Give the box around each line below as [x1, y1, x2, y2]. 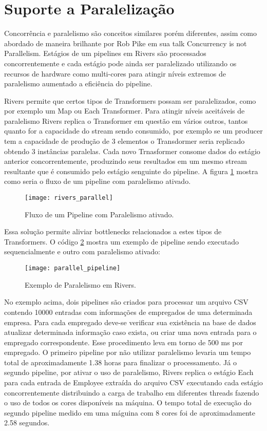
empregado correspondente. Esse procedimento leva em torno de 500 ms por [4, 336, 243, 347]
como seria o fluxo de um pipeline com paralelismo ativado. [4, 176, 191, 186]
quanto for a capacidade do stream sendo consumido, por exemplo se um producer [4, 125, 263, 136]
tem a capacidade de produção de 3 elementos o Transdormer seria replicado [4, 136, 245, 146]
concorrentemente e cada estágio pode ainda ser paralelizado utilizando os [4, 58, 237, 68]
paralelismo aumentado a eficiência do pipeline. [4, 78, 152, 89]
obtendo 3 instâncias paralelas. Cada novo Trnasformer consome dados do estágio [4, 145, 260, 156]
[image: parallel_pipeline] [25, 265, 121, 272]
